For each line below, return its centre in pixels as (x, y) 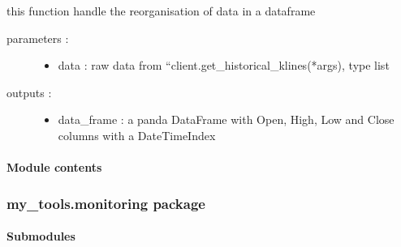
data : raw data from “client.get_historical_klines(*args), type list (224, 65)
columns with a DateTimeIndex (137, 135)
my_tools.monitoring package (106, 203)
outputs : (29, 92)
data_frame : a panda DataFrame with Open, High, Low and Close (226, 119)
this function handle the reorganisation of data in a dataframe (161, 11)
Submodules (41, 236)
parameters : (38, 38)
